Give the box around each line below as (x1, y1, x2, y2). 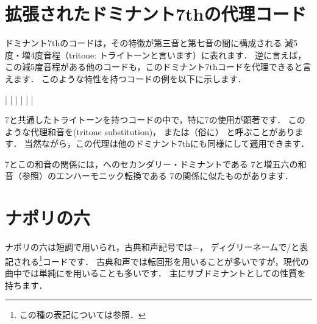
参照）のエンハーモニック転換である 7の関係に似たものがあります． (21, 169, 293, 182)
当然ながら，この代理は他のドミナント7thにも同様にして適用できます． (24, 137, 309, 150)
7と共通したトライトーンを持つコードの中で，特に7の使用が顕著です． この (5, 113, 305, 126)
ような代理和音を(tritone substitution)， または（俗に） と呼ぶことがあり (5, 125, 295, 138)
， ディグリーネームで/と (199, 241, 300, 253)
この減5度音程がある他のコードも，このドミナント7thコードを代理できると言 (5, 60, 312, 73)
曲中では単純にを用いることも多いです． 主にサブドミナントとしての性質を (5, 267, 306, 280)
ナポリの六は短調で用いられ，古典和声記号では (5, 241, 193, 253)
